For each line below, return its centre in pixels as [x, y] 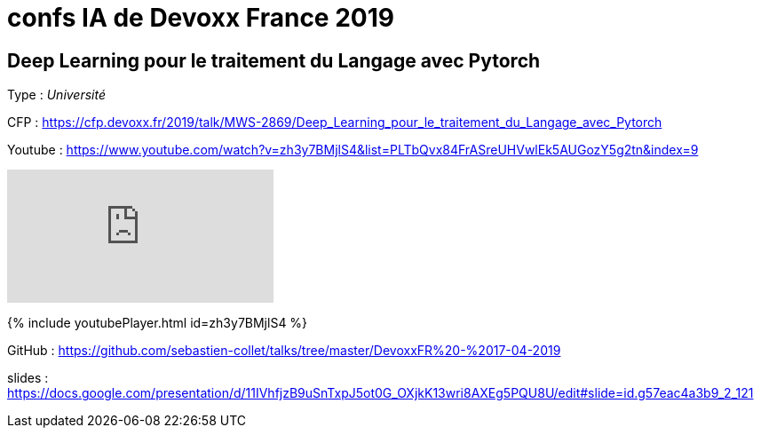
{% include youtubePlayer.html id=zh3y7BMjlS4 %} [158, 323]
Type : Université [57, 95]
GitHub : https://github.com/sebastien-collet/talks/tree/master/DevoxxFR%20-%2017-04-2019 [284, 351]
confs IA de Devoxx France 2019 [201, 18]
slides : [28, 378]
